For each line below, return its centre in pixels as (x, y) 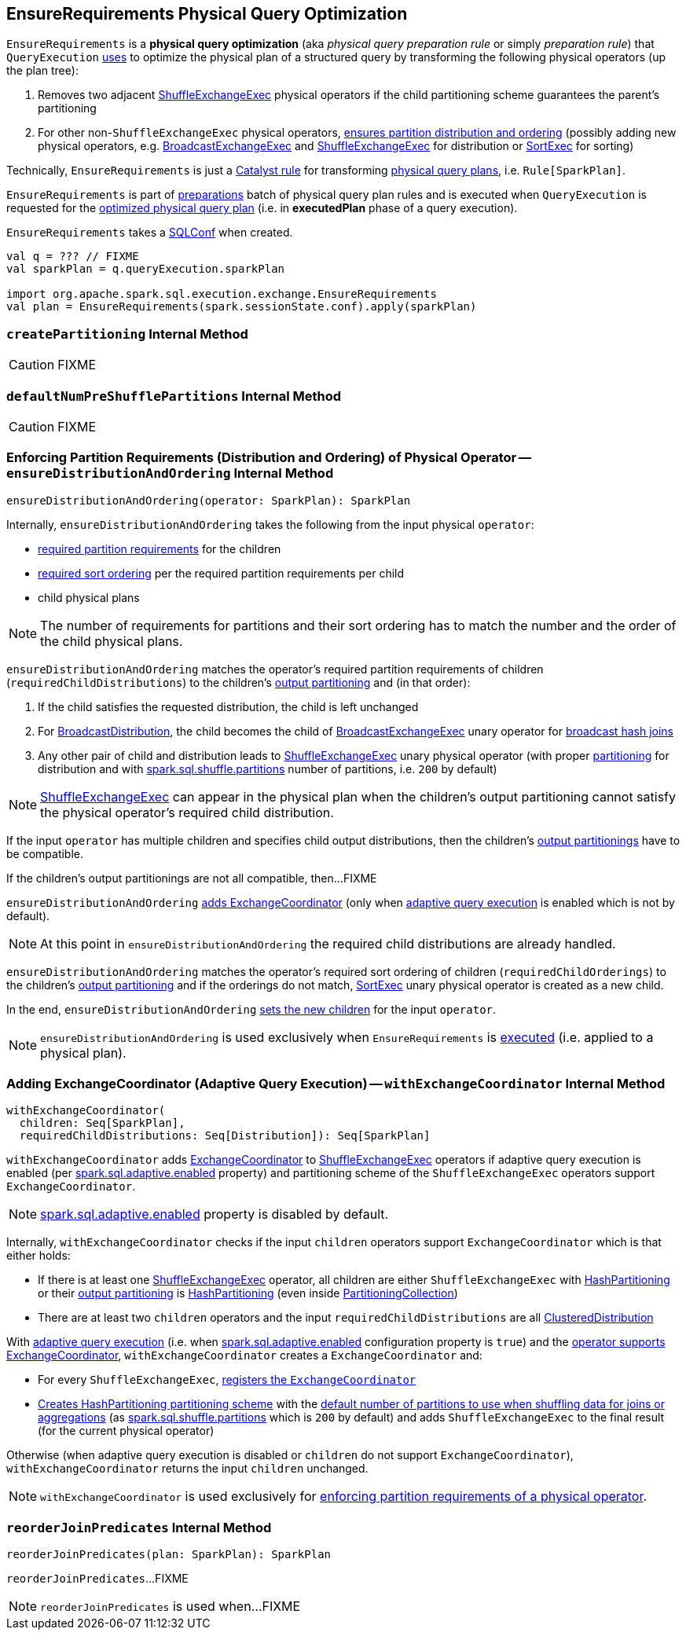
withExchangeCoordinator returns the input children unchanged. (187, 1469)
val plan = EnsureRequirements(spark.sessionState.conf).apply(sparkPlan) (242, 307)
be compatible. (45, 853)
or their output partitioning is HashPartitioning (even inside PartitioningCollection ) (248, 1293)
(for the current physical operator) (126, 1431)
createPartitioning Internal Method (127, 334)
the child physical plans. (112, 641)
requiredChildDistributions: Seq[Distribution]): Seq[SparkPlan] (225, 1136)
